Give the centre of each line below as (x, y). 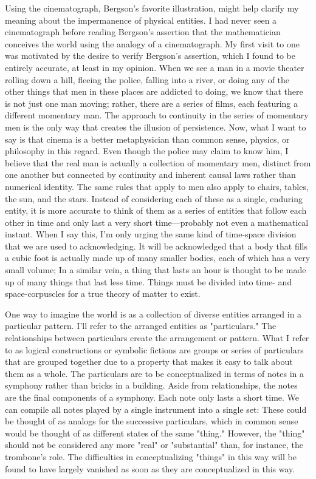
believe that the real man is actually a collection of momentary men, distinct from (158, 162)
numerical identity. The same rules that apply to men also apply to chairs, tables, (157, 186)
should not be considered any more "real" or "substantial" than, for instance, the (154, 445)
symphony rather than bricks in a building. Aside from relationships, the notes (151, 385)
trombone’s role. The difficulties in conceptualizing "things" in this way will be (151, 456)
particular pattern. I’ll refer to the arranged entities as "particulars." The (141, 326)
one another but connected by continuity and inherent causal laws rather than (150, 175)
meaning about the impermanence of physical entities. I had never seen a (141, 20)
